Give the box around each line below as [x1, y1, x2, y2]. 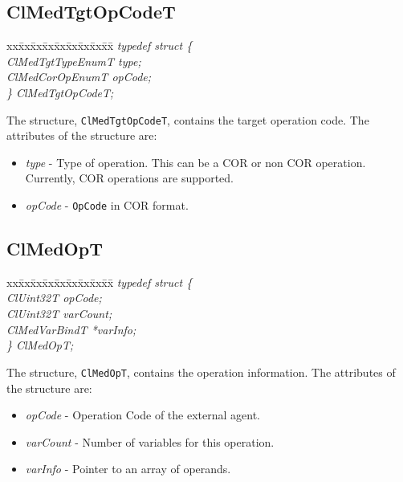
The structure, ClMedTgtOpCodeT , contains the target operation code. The [6, 111, 369, 128]
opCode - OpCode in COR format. [25, 197, 189, 214]
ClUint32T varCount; [6, 305, 112, 322]
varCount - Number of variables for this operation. [25, 433, 275, 450]
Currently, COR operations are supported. [25, 170, 234, 186]
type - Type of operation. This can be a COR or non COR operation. [25, 153, 366, 170]
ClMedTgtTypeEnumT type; [6, 52, 141, 69]
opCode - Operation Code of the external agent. [25, 406, 260, 423]
